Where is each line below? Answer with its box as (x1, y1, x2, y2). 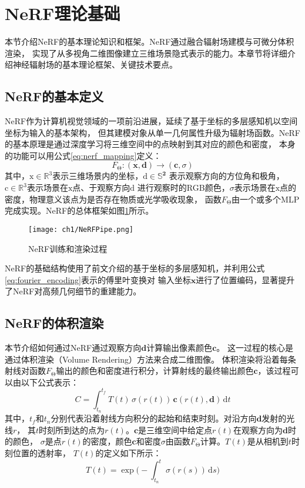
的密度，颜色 (82, 435, 132, 447)
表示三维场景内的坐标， (52, 170, 143, 182)
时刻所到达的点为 (39, 423, 105, 436)
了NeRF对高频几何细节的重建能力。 (5, 285, 142, 297)
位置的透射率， (12, 446, 71, 459)
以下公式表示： (21, 376, 79, 388)
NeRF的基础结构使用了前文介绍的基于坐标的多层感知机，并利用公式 (5, 262, 265, 274)
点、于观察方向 (72, 181, 130, 194)
